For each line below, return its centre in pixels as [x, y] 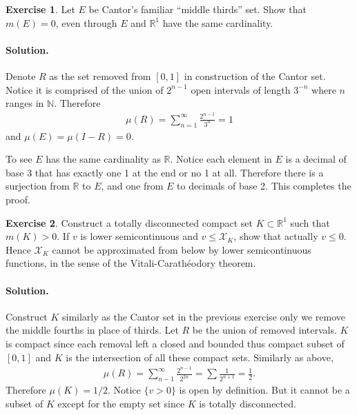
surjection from [38, 186]
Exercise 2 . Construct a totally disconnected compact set [129, 222]
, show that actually [276, 236]
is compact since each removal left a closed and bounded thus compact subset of [175, 343]
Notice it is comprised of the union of [85, 89]
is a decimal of [316, 159]
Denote [21, 75]
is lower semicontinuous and [139, 236]
